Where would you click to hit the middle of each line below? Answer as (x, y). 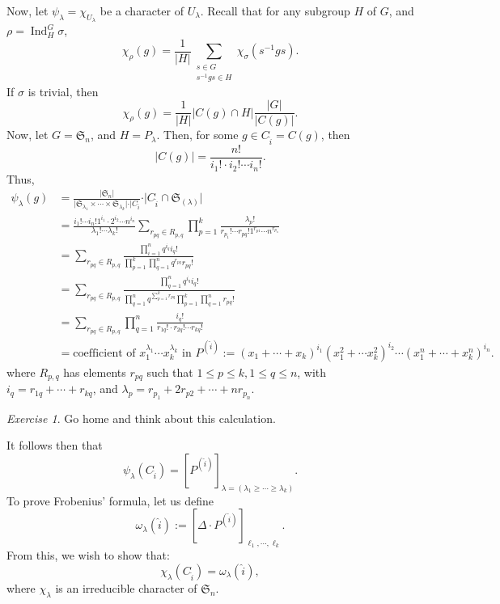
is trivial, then (63, 91)
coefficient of (104, 353)
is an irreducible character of (126, 587)
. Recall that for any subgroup (275, 11)
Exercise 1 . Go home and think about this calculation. (141, 418)
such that (170, 372)
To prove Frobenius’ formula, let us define (110, 500)
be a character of (142, 11)
